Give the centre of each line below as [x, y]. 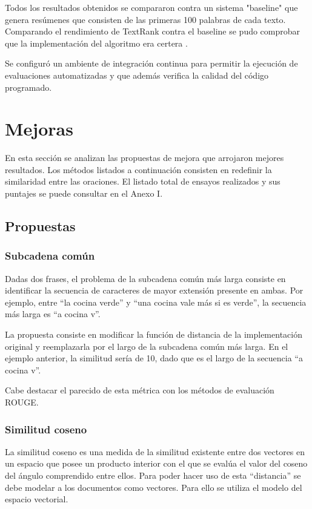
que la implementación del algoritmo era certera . [96, 43]
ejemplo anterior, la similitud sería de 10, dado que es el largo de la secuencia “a [154, 358]
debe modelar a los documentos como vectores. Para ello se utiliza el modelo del [154, 487]
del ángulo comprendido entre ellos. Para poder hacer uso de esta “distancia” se [153, 475]
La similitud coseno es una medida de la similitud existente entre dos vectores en [155, 451]
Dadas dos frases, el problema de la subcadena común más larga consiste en [145, 278]
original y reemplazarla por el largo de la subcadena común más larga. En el [147, 346]
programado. [28, 87]
